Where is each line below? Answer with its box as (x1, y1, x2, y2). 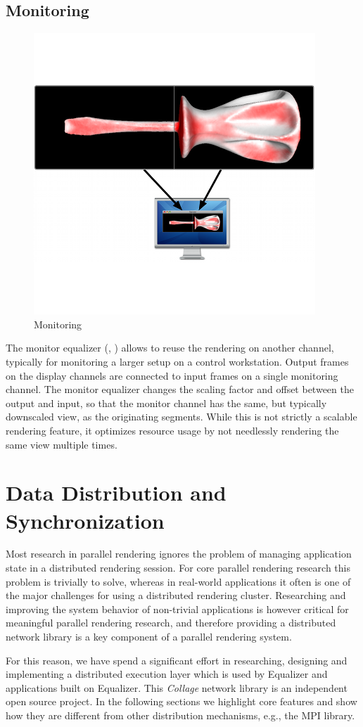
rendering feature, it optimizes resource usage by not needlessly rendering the (6, 423, 339, 437)
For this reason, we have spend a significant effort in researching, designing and (6, 652, 348, 667)
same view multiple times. (6, 437, 117, 451)
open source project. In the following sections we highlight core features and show (6, 694, 357, 709)
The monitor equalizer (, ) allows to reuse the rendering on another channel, (6, 340, 334, 355)
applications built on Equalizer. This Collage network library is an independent (6, 680, 348, 695)
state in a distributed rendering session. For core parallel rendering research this (6, 560, 350, 575)
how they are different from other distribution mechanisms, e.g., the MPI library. (6, 707, 355, 722)
